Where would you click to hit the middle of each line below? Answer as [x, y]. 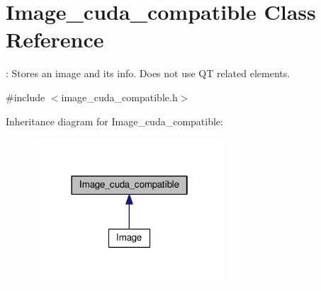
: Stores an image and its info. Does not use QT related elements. [148, 73]
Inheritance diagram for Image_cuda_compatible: [114, 121]
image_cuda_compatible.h [119, 97]
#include [26, 97]
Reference [55, 39]
